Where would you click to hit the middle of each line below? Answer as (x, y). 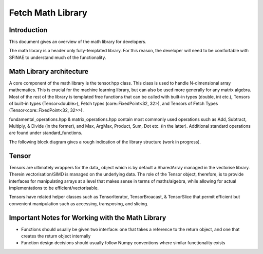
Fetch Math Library (48, 13)
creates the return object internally (56, 236)
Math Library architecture (49, 71)
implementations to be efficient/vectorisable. (54, 188)
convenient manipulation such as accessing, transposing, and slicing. (79, 204)
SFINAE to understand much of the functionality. (57, 57)
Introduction (28, 30)
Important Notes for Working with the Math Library (88, 218)
